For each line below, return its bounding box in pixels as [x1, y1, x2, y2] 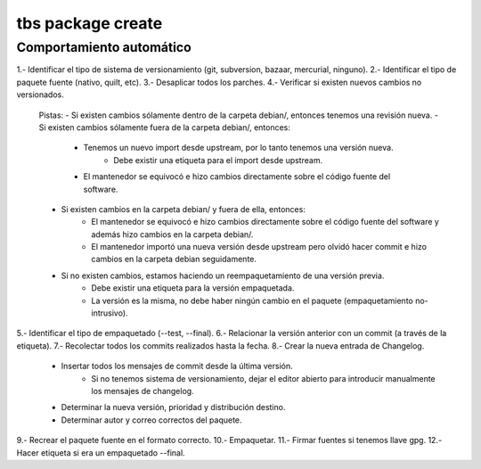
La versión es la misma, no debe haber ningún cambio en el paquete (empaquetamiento [91, 295, 413, 306]
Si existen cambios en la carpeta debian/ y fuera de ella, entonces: [61, 203, 306, 214]
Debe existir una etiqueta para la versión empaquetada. [91, 283, 295, 293]
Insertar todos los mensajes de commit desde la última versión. [61, 361, 293, 372]
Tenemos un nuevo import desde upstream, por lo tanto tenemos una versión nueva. [83, 143, 394, 153]
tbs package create [16, 13, 163, 33]
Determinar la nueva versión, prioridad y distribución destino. [61, 402, 286, 413]
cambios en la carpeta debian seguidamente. [91, 254, 257, 265]
